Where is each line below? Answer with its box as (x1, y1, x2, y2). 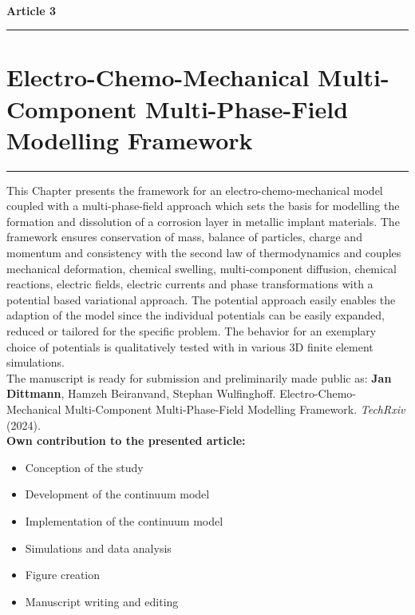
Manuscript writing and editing (25, 593, 179, 609)
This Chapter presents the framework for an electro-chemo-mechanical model (6, 181, 383, 198)
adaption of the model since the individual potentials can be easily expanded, (6, 307, 385, 323)
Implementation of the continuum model (25, 512, 223, 529)
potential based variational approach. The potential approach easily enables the (6, 291, 396, 307)
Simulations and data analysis (25, 539, 172, 556)
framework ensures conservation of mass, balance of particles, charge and (6, 228, 362, 245)
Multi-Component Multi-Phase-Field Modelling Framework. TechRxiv (65, 401, 405, 417)
